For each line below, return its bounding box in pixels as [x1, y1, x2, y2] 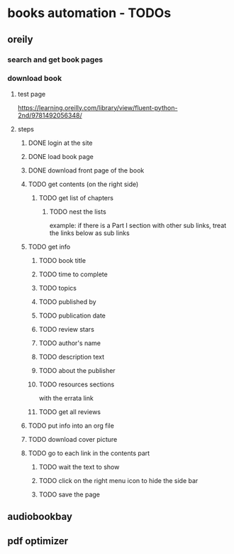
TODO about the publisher [38, 366, 116, 374]
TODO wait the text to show [38, 462, 120, 471]
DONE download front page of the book [28, 165, 145, 175]
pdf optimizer [7, 535, 69, 547]
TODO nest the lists [49, 207, 106, 216]
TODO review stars [38, 325, 94, 333]
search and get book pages [7, 55, 104, 65]
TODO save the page [38, 490, 101, 499]
